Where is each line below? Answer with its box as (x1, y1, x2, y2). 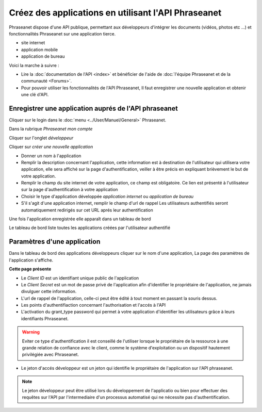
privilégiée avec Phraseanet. (22, 352, 79, 358)
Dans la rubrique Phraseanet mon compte (9, 126, 93, 132)
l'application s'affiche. (9, 257, 53, 263)
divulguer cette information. (21, 289, 77, 295)
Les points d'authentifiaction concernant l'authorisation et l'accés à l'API (21, 302, 166, 308)
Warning (22, 329, 40, 335)
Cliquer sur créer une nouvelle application (9, 144, 93, 150)
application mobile (21, 47, 58, 52)
